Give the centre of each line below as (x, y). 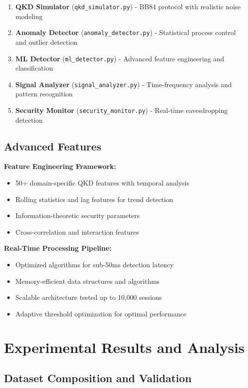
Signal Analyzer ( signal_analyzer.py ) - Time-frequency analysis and (124, 84)
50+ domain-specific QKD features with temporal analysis (102, 183)
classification (34, 68)
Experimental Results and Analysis (124, 347)
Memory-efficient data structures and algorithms (88, 281)
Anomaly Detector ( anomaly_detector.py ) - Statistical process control (125, 32)
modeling (29, 16)
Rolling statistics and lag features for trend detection (94, 199)
